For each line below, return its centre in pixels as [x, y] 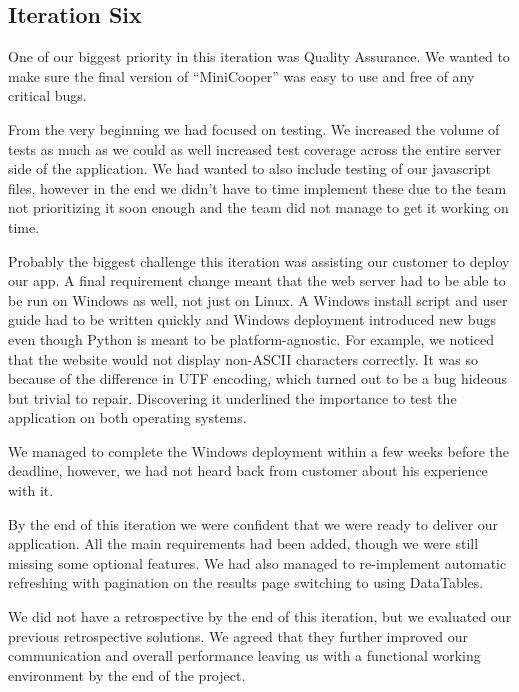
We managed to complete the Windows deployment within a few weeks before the [259, 450]
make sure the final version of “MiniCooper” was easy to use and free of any [241, 75]
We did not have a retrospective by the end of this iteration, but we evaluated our [260, 616]
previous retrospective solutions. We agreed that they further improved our [238, 635]
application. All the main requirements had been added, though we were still [243, 543]
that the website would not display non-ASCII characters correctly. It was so [243, 358]
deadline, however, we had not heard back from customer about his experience [248, 470]
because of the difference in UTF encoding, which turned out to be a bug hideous [257, 378]
